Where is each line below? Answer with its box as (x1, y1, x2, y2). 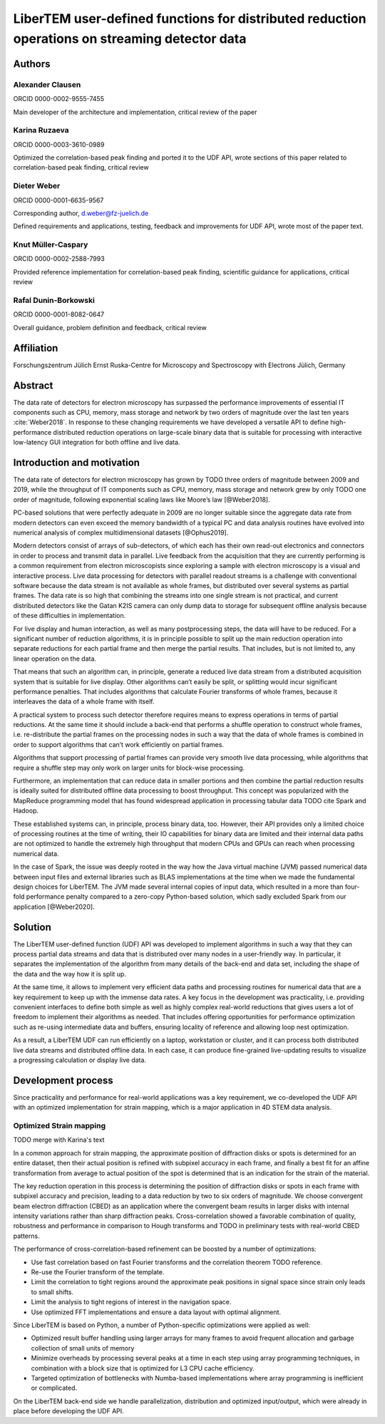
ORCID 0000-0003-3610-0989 (13, 140, 105, 149)
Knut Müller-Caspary (13, 239, 88, 249)
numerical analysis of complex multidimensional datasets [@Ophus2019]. (13, 528, 229, 537)
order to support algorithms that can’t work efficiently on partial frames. (13, 740, 225, 748)
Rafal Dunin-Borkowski (13, 296, 96, 306)
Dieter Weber (13, 181, 61, 191)
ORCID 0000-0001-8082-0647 (13, 310, 105, 319)
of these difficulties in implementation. (13, 612, 126, 620)
